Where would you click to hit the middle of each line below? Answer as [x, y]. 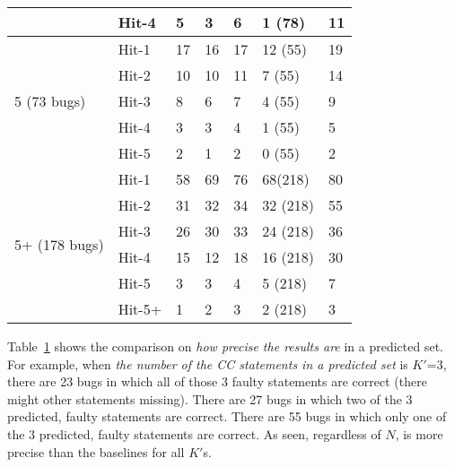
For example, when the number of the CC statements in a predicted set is [208, 363]
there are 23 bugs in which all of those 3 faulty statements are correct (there [217, 381]
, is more [419, 433]
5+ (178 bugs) [59, 244]
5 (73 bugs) [50, 101]
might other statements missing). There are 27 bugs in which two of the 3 [210, 398]
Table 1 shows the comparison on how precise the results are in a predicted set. [225, 346]
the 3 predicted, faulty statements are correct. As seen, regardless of [194, 433]
